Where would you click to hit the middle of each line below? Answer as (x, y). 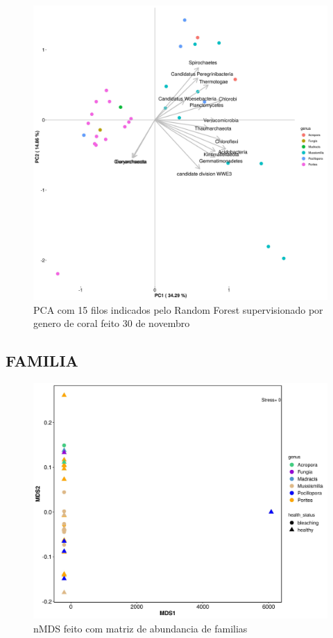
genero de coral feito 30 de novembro (112, 323)
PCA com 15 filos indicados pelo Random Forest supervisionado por (178, 309)
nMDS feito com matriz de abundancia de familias (140, 628)
